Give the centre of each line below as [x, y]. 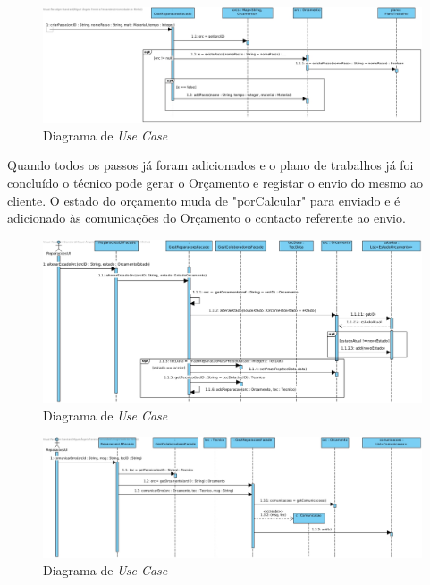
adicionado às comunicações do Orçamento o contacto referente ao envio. [207, 218]
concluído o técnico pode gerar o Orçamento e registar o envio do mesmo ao [215, 182]
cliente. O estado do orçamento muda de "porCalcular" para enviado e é [204, 200]
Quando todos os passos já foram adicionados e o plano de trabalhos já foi [211, 165]
